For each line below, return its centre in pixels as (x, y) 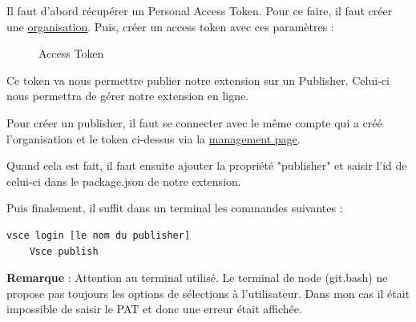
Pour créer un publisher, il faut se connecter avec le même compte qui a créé (194, 122)
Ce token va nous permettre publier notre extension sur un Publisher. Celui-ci (198, 80)
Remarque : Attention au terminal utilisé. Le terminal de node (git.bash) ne (197, 278)
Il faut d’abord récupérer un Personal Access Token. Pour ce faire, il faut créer (200, 10)
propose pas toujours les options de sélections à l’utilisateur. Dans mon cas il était (208, 293)
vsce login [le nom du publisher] (99, 235)
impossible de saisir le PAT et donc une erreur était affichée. (154, 309)
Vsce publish (64, 251)
